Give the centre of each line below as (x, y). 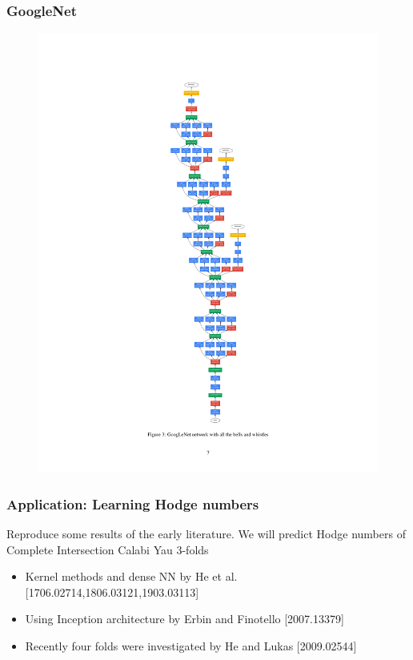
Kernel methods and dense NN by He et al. (131, 576)
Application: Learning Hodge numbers (133, 503)
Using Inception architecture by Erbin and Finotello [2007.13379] (184, 619)
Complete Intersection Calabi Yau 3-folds (108, 549)
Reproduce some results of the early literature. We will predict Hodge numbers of (206, 533)
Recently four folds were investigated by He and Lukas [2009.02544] (191, 645)
